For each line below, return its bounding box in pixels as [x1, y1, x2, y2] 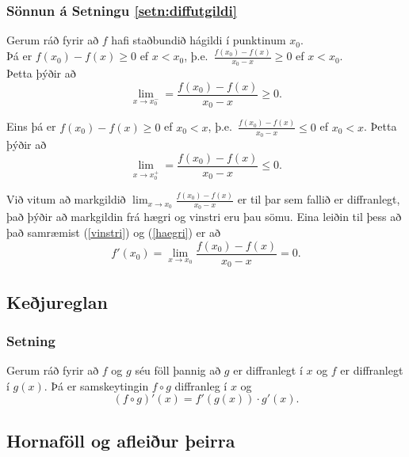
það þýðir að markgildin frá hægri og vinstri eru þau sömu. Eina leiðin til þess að [6, 208, 402, 225]
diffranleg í [174, 377, 227, 394]
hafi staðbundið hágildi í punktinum [111, 32, 286, 48]
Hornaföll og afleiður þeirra [6, 428, 235, 452]
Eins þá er [6, 118, 56, 135]
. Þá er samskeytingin [44, 377, 149, 394]
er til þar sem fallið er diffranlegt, [237, 191, 400, 208]
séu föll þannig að [135, 362, 221, 379]
